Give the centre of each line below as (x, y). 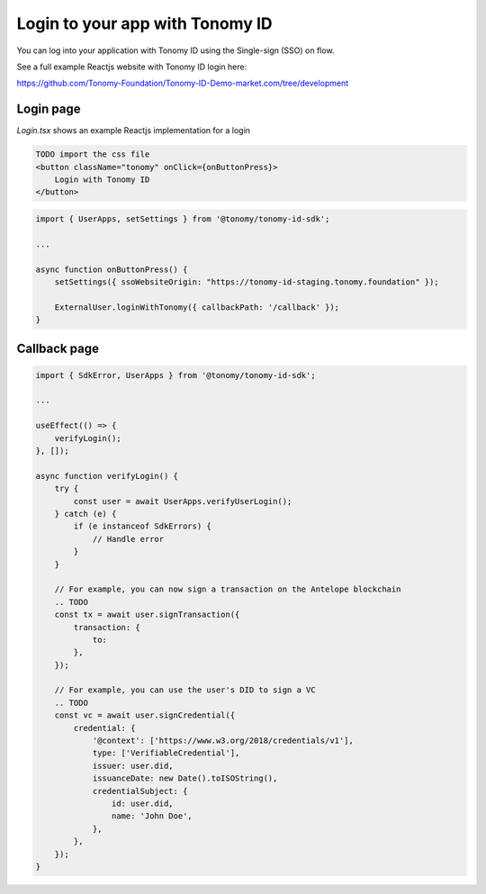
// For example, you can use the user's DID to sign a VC (185, 690)
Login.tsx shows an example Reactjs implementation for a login (134, 131)
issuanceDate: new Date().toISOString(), (185, 778)
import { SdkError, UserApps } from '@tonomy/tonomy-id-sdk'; (175, 375)
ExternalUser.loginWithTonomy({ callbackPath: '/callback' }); (197, 307)
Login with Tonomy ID (102, 180)
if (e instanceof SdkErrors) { (142, 526)
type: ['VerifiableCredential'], (166, 753)
